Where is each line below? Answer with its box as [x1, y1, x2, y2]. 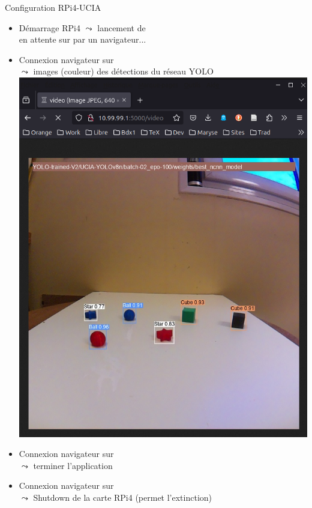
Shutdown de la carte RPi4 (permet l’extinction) [33, 491, 212, 503]
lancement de [97, 21, 146, 34]
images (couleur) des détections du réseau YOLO [33, 65, 214, 77]
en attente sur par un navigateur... [19, 33, 146, 46]
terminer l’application [33, 459, 113, 471]
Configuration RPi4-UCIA [5, 1, 101, 13]
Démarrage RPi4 [19, 21, 80, 34]
